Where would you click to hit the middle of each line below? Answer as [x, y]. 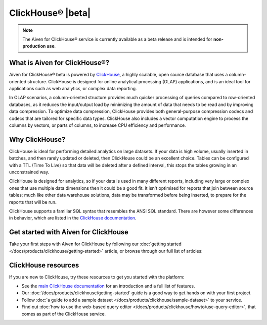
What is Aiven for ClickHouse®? [59, 63]
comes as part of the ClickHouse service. [64, 314]
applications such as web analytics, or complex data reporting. [73, 89]
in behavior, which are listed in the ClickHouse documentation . [73, 218]
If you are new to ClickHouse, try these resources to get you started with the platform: [97, 277]
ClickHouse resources [44, 265]
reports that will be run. [33, 202]
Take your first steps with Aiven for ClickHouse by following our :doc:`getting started [95, 244]
